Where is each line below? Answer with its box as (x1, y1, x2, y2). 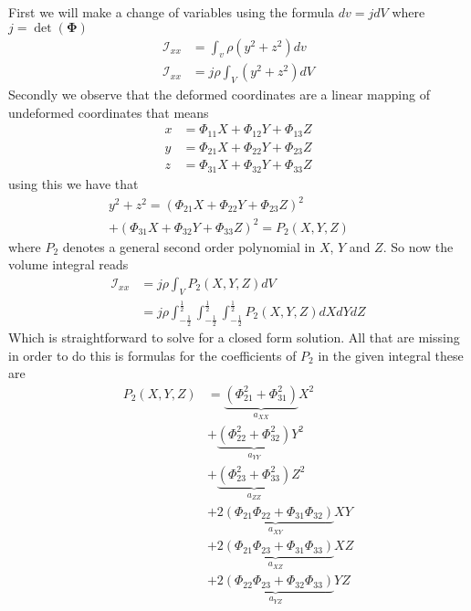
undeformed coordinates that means (8, 102, 209, 121)
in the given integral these (318, 345, 464, 364)
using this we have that (8, 174, 139, 193)
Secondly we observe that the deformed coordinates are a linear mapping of (8, 85, 430, 104)
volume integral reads (8, 255, 129, 274)
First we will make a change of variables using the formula (8, 3, 335, 21)
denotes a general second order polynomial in (62, 237, 316, 256)
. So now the (382, 237, 454, 256)
